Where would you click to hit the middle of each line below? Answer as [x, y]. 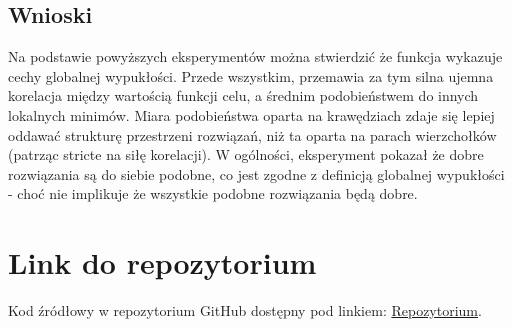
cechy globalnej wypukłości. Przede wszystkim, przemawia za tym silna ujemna [251, 75]
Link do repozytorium [162, 262]
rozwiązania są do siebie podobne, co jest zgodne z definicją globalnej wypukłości [256, 173]
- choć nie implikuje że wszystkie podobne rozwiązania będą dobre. [213, 193]
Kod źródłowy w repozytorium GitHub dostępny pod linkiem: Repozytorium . [245, 310]
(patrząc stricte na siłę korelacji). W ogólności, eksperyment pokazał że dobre [246, 154]
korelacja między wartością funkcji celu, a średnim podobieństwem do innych [243, 95]
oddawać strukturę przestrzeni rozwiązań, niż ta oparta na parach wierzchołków [252, 134]
